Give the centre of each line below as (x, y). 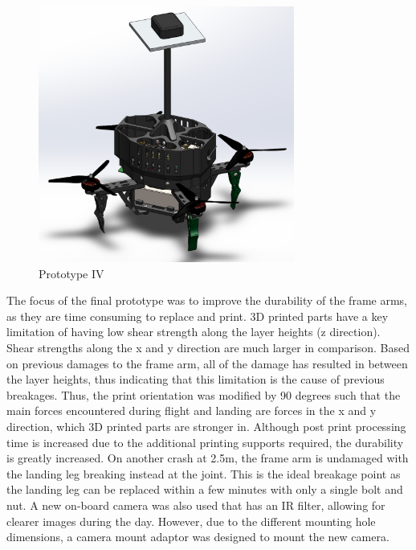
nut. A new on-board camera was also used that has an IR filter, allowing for (196, 505)
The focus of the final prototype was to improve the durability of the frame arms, (207, 300)
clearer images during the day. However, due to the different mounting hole (191, 521)
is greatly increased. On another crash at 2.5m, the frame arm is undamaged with (208, 458)
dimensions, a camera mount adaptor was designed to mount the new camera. (198, 537)
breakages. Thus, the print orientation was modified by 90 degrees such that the (204, 394)
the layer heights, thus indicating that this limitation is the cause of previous (196, 379)
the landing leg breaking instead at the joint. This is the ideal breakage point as (204, 473)
